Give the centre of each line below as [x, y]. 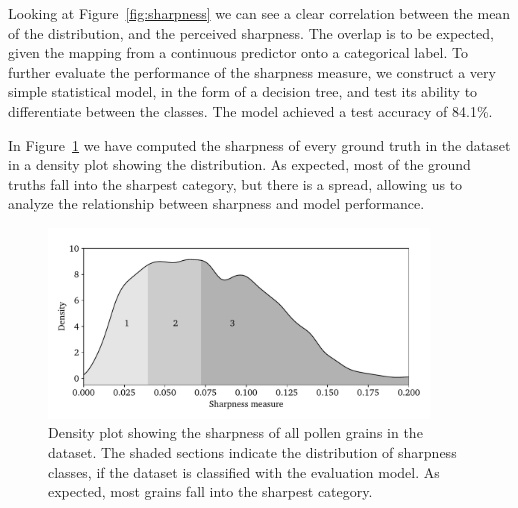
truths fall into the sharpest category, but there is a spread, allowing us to [235, 183]
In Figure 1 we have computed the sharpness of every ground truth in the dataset [259, 144]
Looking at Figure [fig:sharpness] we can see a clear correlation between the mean [259, 13]
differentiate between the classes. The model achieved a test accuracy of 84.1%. [250, 110]
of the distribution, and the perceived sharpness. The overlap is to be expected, [251, 32]
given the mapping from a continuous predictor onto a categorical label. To [238, 52]
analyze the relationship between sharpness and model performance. [216, 203]
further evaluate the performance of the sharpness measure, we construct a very [252, 71]
